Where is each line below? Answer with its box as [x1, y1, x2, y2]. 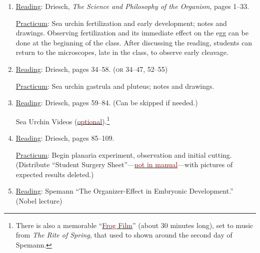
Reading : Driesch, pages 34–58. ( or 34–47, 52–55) [15, 63, 168, 74]
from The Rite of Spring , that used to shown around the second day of [15, 230, 232, 240]
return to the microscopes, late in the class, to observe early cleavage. [15, 47, 228, 57]
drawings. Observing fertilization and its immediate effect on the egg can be [15, 27, 248, 38]
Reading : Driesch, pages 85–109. [15, 133, 114, 143]
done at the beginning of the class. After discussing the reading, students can [15, 37, 252, 47]
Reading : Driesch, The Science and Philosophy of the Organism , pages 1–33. [15, 1, 249, 11]
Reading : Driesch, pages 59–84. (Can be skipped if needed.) [15, 97, 198, 108]
